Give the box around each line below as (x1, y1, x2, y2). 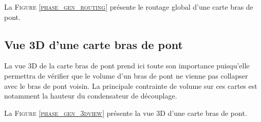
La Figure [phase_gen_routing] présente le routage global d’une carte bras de (4, 2, 253, 12)
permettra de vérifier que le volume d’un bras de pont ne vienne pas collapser (4, 70, 248, 81)
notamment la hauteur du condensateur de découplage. (4, 90, 177, 101)
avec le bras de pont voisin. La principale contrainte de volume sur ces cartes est (4, 80, 257, 91)
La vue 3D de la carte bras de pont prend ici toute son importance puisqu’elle (4, 60, 250, 71)
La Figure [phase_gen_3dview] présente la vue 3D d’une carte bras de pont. (4, 107, 247, 118)
